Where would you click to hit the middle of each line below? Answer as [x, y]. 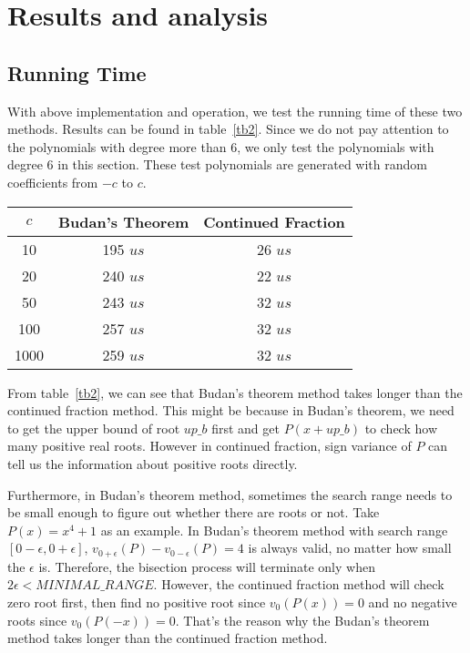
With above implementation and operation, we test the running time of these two [235, 111]
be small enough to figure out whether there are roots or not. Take [194, 512]
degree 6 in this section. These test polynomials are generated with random [217, 164]
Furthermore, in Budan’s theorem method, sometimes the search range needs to [230, 494]
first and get [245, 428]
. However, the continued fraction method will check [299, 584]
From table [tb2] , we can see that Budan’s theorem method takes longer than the [235, 392]
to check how [401, 428]
